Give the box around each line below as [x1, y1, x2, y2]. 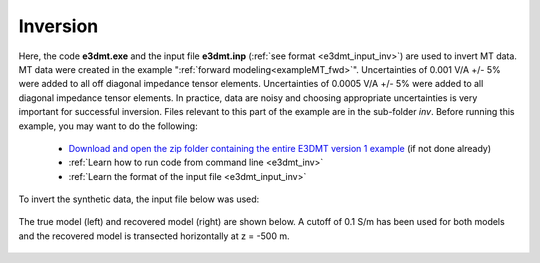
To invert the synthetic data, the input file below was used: [18, 193, 260, 205]
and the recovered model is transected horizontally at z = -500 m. [18, 230, 290, 242]
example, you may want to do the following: [18, 120, 199, 132]
